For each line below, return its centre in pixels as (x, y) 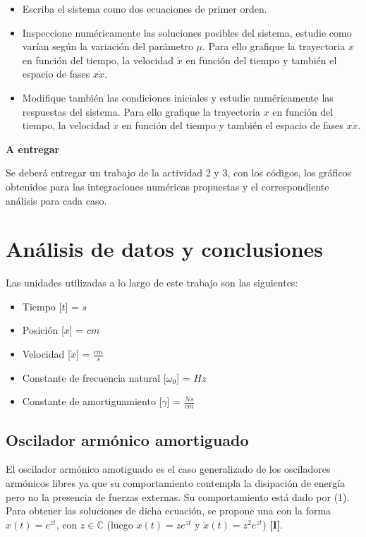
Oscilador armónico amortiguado (127, 439)
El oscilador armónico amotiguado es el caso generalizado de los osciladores (168, 469)
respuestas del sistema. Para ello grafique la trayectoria (141, 111)
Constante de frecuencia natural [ (94, 377)
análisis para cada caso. (56, 200)
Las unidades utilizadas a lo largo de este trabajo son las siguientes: (152, 283)
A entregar (33, 149)
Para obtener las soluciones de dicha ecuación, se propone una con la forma (169, 511)
